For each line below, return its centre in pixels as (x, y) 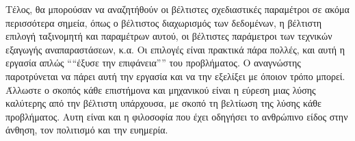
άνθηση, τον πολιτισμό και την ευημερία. (87, 130)
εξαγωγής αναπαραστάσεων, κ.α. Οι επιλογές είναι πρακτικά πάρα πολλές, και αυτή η (175, 49)
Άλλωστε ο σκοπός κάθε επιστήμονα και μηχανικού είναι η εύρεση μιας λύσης (161, 89)
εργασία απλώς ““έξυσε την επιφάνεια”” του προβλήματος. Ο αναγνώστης (153, 63)
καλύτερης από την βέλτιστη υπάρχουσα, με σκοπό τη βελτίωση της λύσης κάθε (163, 103)
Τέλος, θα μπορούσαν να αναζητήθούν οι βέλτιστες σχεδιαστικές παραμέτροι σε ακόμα (177, 9)
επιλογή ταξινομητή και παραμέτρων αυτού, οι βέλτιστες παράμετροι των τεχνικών (169, 36)
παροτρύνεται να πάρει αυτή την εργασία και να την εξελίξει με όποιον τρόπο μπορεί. (175, 76)
